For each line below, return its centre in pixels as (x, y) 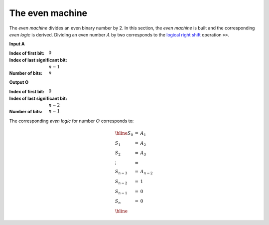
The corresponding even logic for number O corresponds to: (71, 121)
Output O (19, 82)
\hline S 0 (124, 134)
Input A (17, 44)
